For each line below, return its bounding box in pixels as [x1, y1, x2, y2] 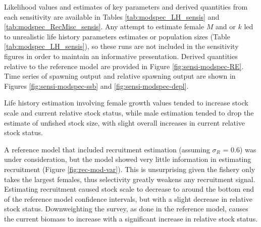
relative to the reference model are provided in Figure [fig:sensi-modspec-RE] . [4, 61, 244, 71]
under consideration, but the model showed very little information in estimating [4, 154, 251, 164]
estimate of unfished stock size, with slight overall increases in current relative [4, 117, 245, 128]
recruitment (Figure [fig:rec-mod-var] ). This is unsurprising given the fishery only [4, 163, 255, 174]
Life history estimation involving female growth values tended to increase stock [4, 97, 248, 108]
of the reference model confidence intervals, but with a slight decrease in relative [4, 193, 252, 204]
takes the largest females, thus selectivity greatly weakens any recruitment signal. [4, 174, 255, 184]
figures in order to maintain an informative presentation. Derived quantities [4, 50, 238, 61]
